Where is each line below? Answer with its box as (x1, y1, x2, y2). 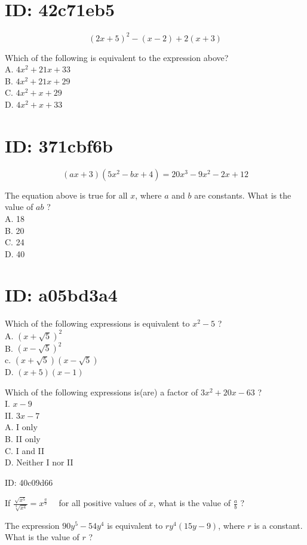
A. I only (5, 421, 38, 433)
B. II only (5, 432, 41, 444)
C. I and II (5, 444, 45, 456)
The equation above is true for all (5, 188, 128, 201)
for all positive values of (59, 497, 146, 509)
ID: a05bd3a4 (5, 282, 118, 307)
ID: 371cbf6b (5, 133, 113, 157)
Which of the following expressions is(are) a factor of (5, 385, 198, 398)
